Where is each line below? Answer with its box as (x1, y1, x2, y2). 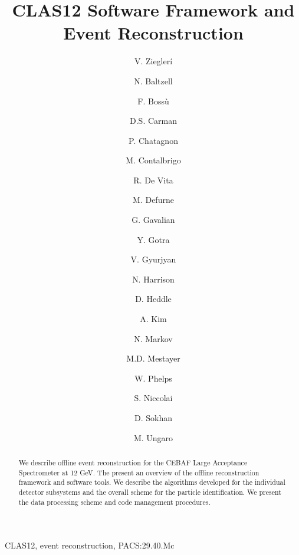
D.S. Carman (130, 114, 177, 127)
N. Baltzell (134, 74, 173, 87)
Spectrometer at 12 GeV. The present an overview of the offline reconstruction (18, 467, 259, 477)
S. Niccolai (134, 392, 173, 404)
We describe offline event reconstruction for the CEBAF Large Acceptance (18, 457, 248, 467)
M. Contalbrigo (126, 154, 181, 166)
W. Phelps (134, 372, 172, 384)
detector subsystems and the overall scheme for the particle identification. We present (18, 487, 281, 497)
